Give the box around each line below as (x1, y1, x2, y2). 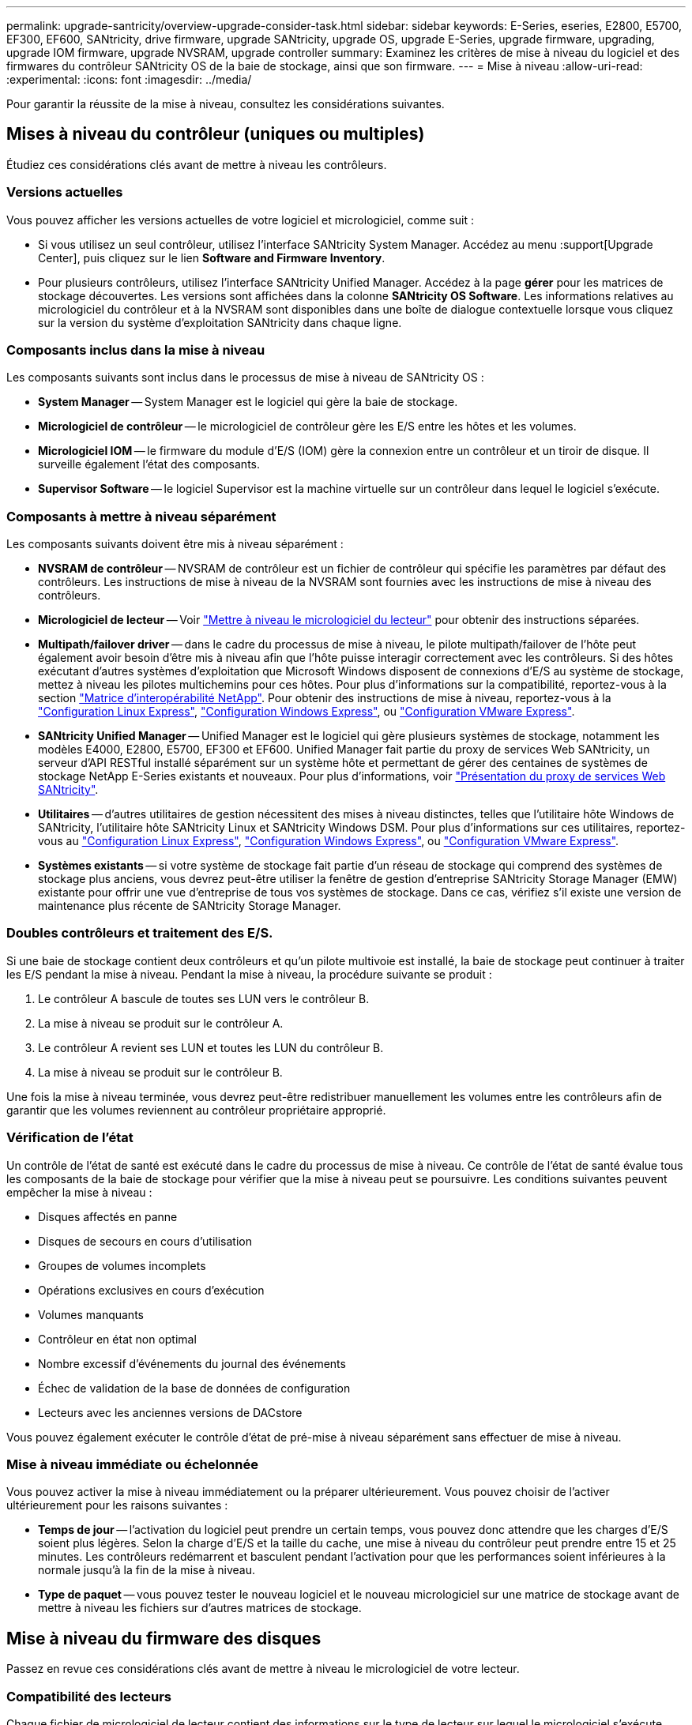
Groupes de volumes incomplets (38, 1258, 206, 1272)
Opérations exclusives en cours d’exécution (38, 1283, 265, 1297)
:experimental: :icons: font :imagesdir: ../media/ (6, 73, 252, 86)
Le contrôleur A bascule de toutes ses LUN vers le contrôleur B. (38, 991, 370, 1005)
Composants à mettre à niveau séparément (6, 508, 276, 524)
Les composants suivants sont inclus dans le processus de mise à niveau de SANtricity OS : (6, 370, 484, 385)
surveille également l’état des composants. (38, 457, 260, 472)
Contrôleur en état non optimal (38, 1332, 197, 1346)
